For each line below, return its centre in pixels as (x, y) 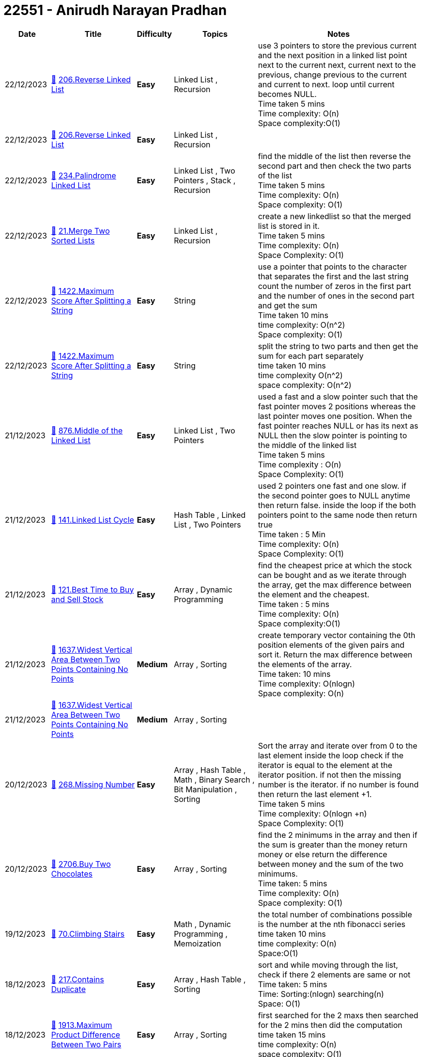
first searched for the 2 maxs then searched (338, 1015)
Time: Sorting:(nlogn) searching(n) (321, 994)
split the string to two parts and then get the (338, 346)
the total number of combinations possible (335, 914)
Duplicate (68, 989)
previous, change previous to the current (332, 74)
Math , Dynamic (203, 924)
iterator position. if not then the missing (329, 775)
